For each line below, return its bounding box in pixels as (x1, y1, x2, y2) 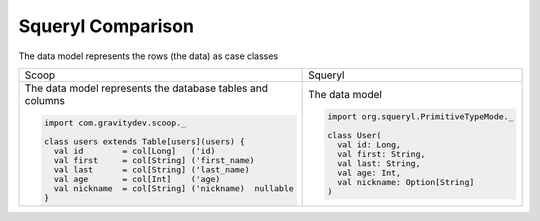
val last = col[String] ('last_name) (53, 164, 250, 175)
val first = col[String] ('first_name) (53, 155, 255, 165)
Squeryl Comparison (18, 15, 195, 37)
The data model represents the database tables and (24, 81, 269, 95)
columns (24, 93, 65, 107)
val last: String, (336, 158, 421, 169)
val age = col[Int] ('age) (53, 173, 221, 184)
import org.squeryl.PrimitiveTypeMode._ (327, 111, 514, 122)
